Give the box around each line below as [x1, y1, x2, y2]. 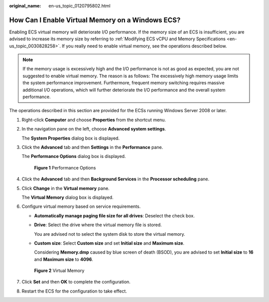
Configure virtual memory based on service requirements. [21, 203, 141, 209]
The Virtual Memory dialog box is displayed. [21, 194, 114, 200]
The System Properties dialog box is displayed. [21, 135, 120, 141]
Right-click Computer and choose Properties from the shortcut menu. [21, 117, 166, 123]
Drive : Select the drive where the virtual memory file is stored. [34, 222, 162, 228]
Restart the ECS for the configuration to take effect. [21, 288, 127, 294]
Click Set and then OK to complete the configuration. [21, 279, 131, 285]
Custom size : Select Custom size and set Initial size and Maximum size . [34, 240, 184, 246]
